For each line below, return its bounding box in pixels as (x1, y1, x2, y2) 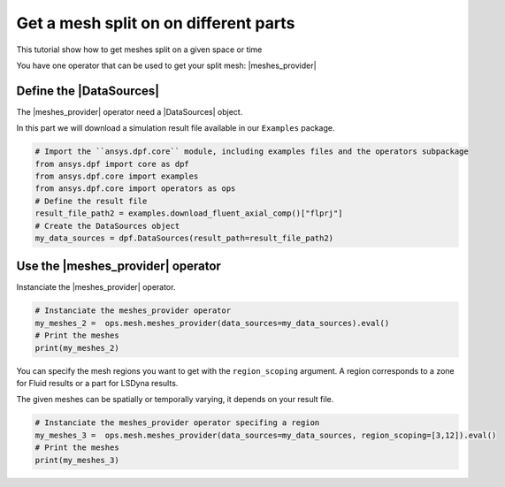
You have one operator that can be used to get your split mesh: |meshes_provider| (16, 60, 318, 71)
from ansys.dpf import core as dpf (34, 159, 189, 169)
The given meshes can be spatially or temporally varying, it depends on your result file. (16, 394, 334, 405)
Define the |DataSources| (16, 83, 160, 98)
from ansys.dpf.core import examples (34, 171, 199, 181)
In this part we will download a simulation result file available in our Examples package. (16, 123, 335, 133)
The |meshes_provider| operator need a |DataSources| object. (16, 106, 243, 117)
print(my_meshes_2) (34, 343, 119, 353)
